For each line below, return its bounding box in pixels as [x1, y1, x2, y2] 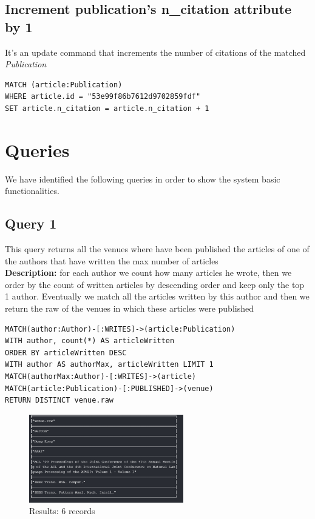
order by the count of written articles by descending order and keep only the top [5, 278, 305, 290]
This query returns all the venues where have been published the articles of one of [5, 243, 310, 255]
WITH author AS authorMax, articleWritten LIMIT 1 [5, 360, 214, 369]
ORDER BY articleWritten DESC [5, 348, 127, 357]
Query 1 [5, 214, 57, 233]
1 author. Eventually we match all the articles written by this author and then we [5, 290, 310, 303]
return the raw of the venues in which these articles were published [5, 302, 254, 315]
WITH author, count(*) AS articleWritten [5, 337, 175, 346]
